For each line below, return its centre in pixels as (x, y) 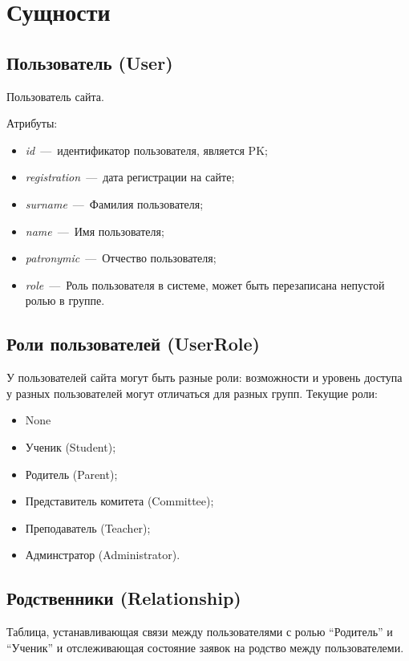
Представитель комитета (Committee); (119, 501)
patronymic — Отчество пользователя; (121, 258)
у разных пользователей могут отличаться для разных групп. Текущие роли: (192, 393)
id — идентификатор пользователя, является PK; (146, 150)
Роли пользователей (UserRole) (134, 344)
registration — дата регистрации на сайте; (130, 177)
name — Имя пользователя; (95, 231)
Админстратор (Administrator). (103, 555)
